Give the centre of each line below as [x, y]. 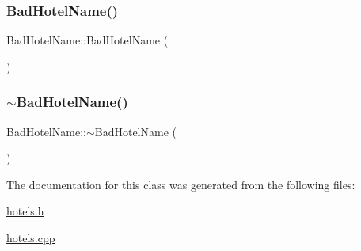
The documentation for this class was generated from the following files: [181, 184]
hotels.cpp [31, 238]
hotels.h [25, 211]
